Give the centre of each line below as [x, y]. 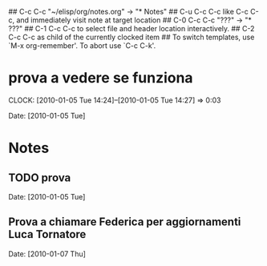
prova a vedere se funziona [101, 78]
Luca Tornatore [47, 234]
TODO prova [40, 177]
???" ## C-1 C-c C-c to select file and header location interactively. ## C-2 [131, 28]
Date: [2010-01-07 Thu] [47, 254]
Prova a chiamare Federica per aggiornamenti [125, 222]
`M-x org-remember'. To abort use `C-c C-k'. [82, 46]
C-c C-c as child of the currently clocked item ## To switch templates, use [131, 37]
